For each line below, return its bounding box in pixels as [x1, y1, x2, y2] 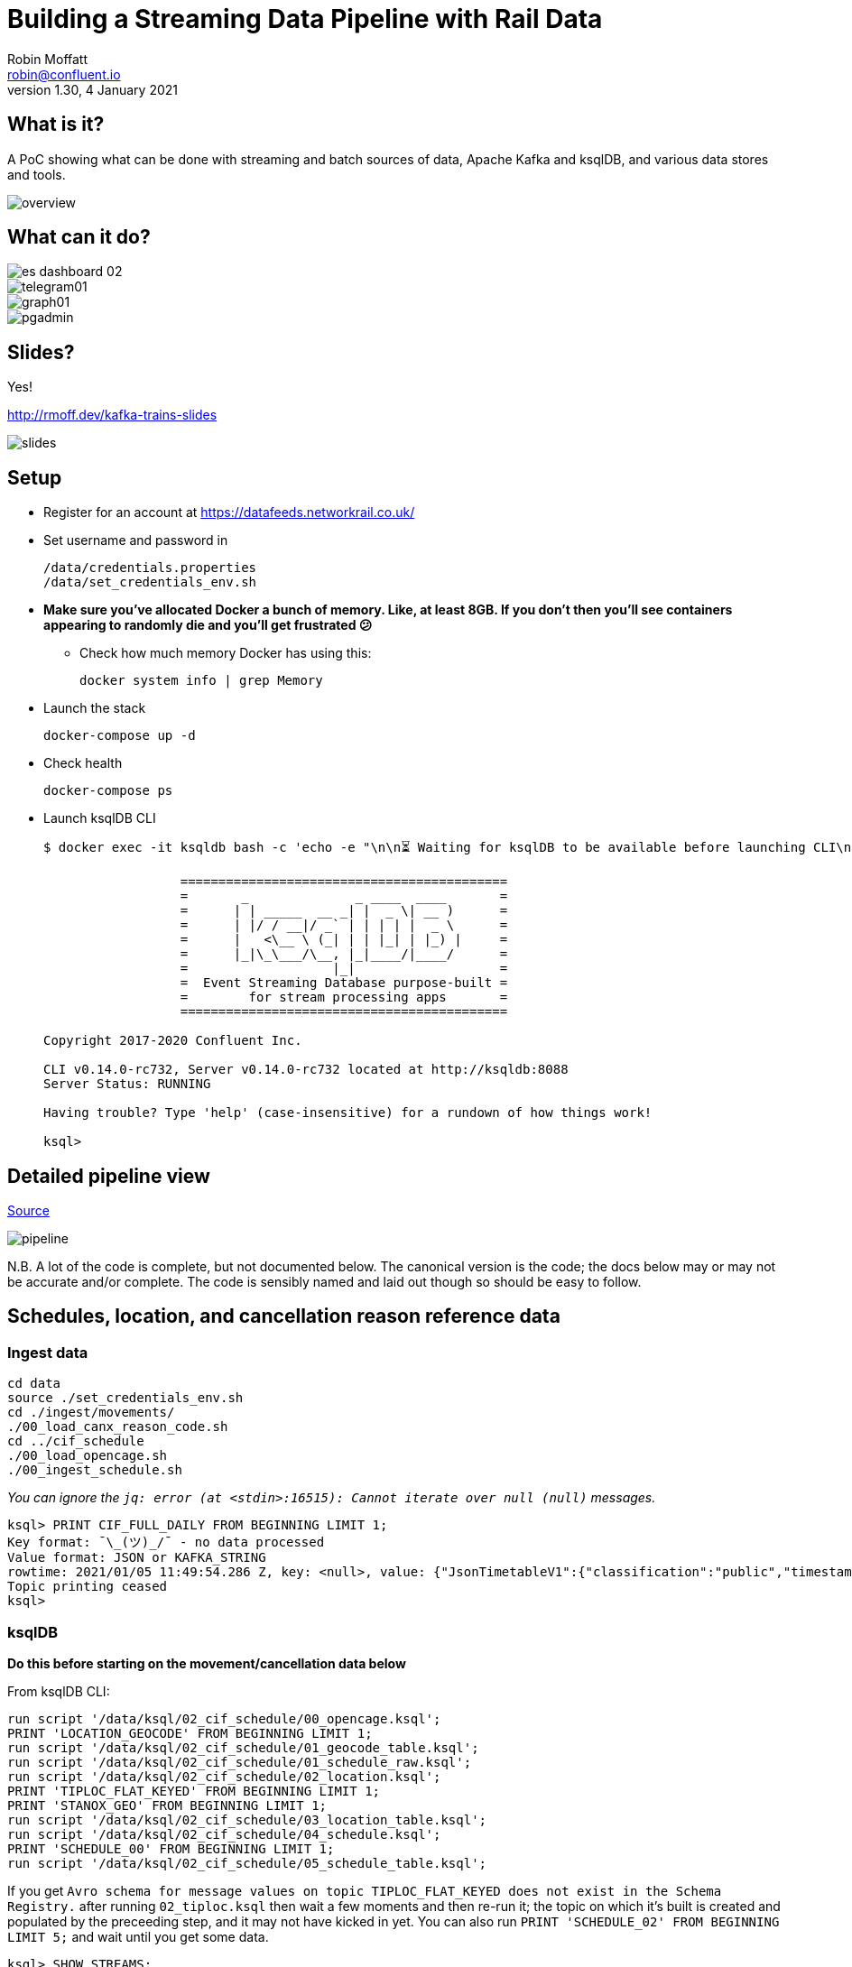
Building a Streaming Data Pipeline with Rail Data [7, 4, 603, 34]
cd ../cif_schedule [7, 1434, 144, 1449]
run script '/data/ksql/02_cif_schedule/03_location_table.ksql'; [7, 1812, 487, 1827]
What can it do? [7, 226, 151, 249]
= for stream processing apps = [180, 990, 508, 1005]
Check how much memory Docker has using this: [79, 645, 372, 661]
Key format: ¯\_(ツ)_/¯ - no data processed [7, 1535, 325, 1550]
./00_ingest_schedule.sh [7, 1463, 182, 1478]
